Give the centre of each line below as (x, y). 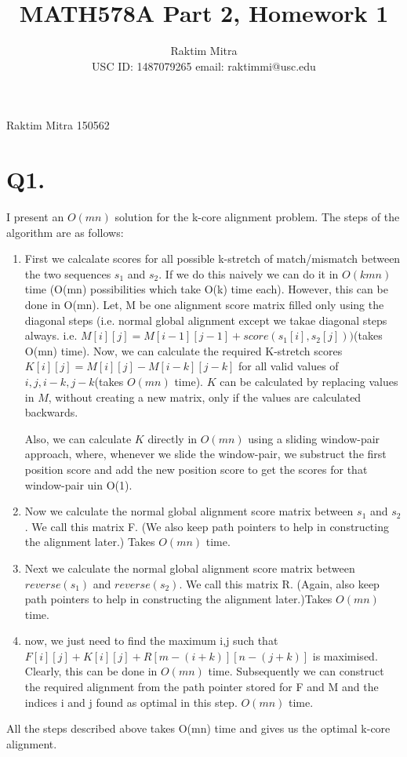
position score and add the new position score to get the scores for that (196, 469)
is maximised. (345, 655)
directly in (173, 438)
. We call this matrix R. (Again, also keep (279, 583)
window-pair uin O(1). (78, 484)
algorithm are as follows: (65, 232)
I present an (35, 217)
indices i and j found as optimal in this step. (131, 702)
